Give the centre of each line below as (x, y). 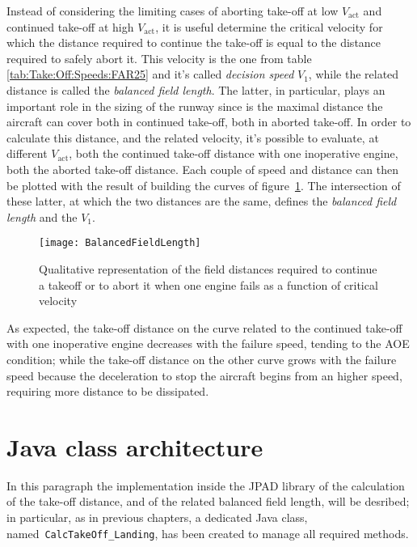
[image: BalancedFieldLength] (120, 243)
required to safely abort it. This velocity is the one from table (159, 58)
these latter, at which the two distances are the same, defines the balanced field (202, 201)
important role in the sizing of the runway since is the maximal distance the (195, 106)
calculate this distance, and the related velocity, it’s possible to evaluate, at (193, 137)
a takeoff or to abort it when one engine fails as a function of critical (208, 284)
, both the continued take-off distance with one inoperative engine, (234, 153)
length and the (42, 216)
